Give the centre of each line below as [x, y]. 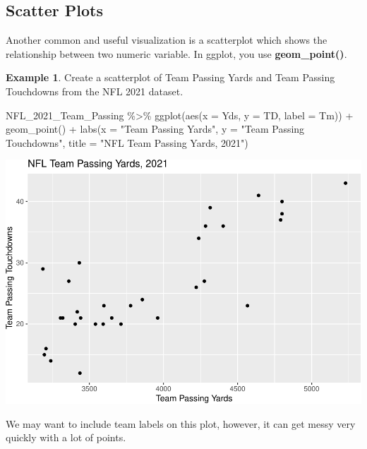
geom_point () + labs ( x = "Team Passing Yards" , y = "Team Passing [155, 129]
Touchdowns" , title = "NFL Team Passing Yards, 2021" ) [127, 142]
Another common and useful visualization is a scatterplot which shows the [167, 40]
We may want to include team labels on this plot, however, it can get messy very [181, 423]
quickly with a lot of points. [66, 437]
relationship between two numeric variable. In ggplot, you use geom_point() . [176, 53]
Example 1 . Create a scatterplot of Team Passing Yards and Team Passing [170, 77]
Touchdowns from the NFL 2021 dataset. [95, 91]
